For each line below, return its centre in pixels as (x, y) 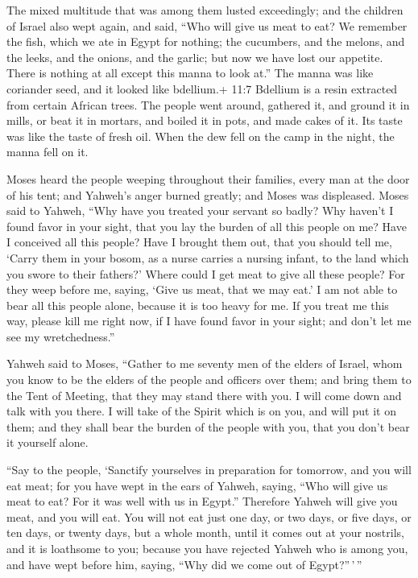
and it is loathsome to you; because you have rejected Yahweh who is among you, (207, 548)
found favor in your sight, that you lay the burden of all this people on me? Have (207, 226)
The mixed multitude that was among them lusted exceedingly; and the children (205, 10)
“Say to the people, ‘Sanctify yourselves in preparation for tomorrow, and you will (209, 470)
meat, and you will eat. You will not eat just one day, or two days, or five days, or (209, 516)
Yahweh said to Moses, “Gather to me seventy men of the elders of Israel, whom (205, 363)
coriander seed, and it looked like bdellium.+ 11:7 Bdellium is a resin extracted (202, 88)
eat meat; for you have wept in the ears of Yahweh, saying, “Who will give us (197, 485)
